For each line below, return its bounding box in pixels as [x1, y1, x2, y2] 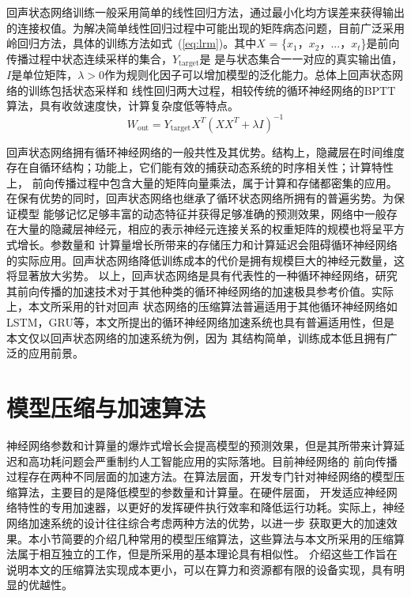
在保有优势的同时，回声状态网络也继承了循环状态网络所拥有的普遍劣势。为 [6, 190, 394, 206]
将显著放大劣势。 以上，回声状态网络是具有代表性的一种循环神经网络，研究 [6, 267, 398, 284]
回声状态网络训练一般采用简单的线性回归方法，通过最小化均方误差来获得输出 [6, 4, 405, 20]
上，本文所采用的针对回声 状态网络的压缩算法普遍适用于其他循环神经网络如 [6, 298, 398, 315]
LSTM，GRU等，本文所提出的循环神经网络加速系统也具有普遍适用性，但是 [6, 314, 394, 331]
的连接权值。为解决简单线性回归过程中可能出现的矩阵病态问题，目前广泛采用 [6, 19, 405, 36]
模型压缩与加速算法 [6, 391, 206, 424]
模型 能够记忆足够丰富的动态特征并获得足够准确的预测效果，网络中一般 [17, 205, 386, 221]
